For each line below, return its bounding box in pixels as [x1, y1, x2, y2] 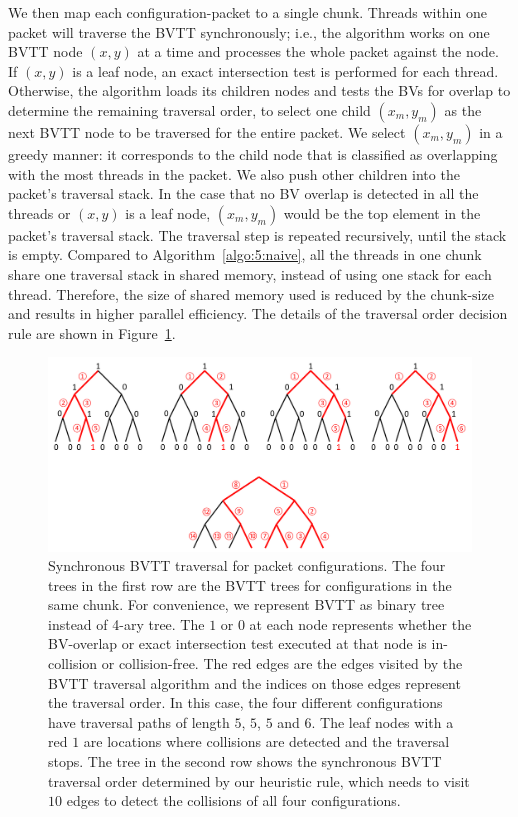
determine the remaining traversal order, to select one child [8, 99, 371, 120]
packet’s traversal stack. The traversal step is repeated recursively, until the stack [8, 224, 507, 245]
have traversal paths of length [48, 711, 230, 732]
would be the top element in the [283, 202, 481, 223]
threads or [8, 202, 71, 223]
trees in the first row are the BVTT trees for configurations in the [48, 574, 452, 595]
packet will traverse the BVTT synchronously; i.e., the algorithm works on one [8, 21, 490, 42]
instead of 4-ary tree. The [48, 613, 205, 634]
